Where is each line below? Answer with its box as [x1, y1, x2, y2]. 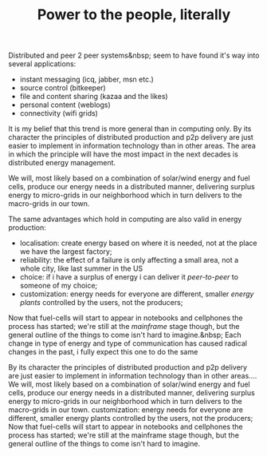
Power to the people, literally [37, 6, 231, 24]
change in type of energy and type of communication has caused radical [8, 339, 247, 348]
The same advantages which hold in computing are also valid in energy [8, 214, 242, 224]
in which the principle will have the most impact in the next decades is [8, 149, 239, 159]
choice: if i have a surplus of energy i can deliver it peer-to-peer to [19, 272, 239, 282]
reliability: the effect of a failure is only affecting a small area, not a [19, 256, 239, 265]
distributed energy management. [8, 158, 116, 168]
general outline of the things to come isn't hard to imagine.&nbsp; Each [8, 330, 241, 340]
